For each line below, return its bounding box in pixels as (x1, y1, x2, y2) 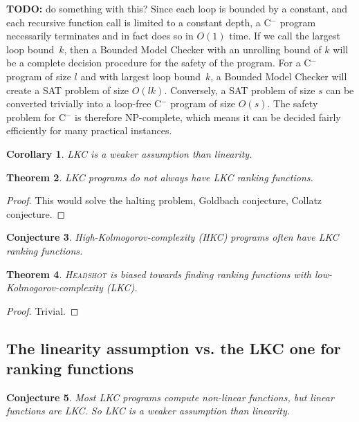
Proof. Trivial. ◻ (6, 303, 79, 318)
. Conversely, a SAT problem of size (164, 82, 315, 97)
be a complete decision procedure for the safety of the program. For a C (6, 55, 311, 70)
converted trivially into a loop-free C (6, 96, 162, 111)
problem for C (6, 109, 66, 124)
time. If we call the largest (229, 28, 340, 43)
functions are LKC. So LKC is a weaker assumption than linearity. (6, 403, 291, 418)
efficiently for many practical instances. (6, 123, 172, 138)
